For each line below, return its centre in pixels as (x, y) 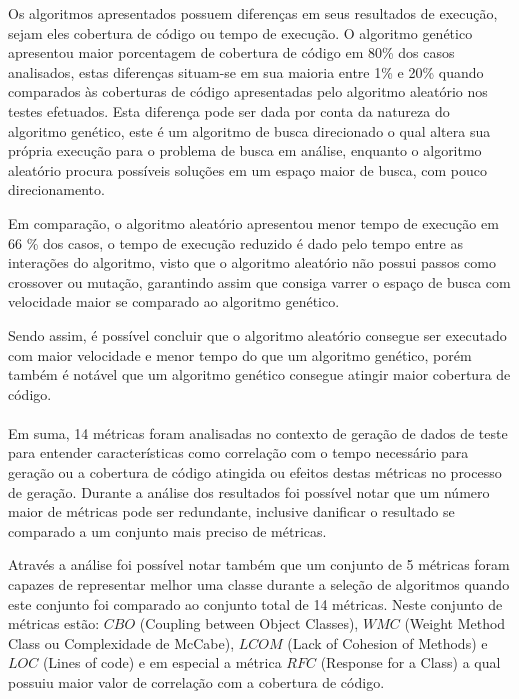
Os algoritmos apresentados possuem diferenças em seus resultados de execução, (253, 13)
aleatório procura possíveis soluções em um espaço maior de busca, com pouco (247, 169)
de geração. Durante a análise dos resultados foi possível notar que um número (249, 491)
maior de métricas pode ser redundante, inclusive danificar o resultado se (231, 511)
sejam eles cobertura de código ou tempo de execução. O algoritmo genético (240, 32)
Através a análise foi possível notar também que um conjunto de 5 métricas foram (259, 564)
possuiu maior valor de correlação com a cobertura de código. (196, 682)
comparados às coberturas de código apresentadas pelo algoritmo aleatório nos (248, 91)
